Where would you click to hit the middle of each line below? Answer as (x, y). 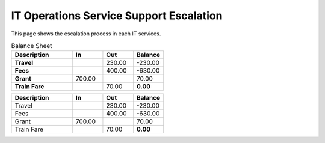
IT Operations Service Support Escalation (117, 16)
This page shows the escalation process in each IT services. (86, 34)
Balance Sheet (32, 46)
